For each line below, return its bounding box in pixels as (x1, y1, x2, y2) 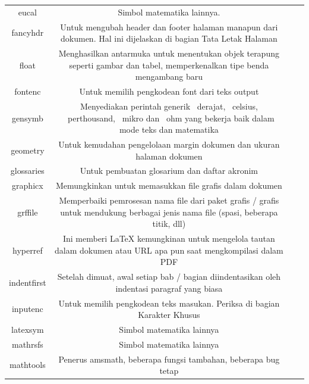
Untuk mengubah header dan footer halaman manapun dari (60, 20, 278, 33)
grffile (17, 205, 38, 218)
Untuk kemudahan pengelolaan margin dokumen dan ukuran (58, 138, 280, 150)
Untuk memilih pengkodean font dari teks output (79, 85, 259, 98)
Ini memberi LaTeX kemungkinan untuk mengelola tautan (62, 232, 275, 245)
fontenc (14, 85, 41, 98)
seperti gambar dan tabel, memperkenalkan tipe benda (69, 58, 269, 71)
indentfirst (9, 276, 46, 288)
